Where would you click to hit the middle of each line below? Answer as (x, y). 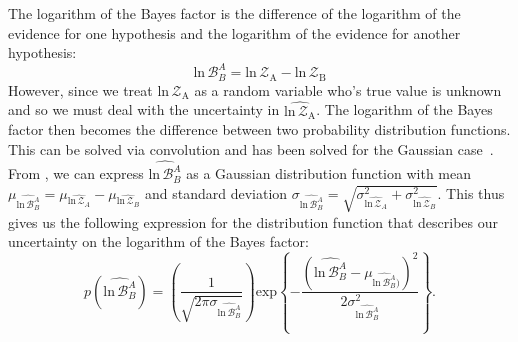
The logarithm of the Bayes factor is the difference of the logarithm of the (234, 13)
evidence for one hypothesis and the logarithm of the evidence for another (234, 32)
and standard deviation (216, 192)
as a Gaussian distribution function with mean (328, 173)
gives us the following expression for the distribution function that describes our (253, 221)
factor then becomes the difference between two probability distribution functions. (259, 129)
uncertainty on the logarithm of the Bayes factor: (158, 241)
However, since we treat (80, 89)
